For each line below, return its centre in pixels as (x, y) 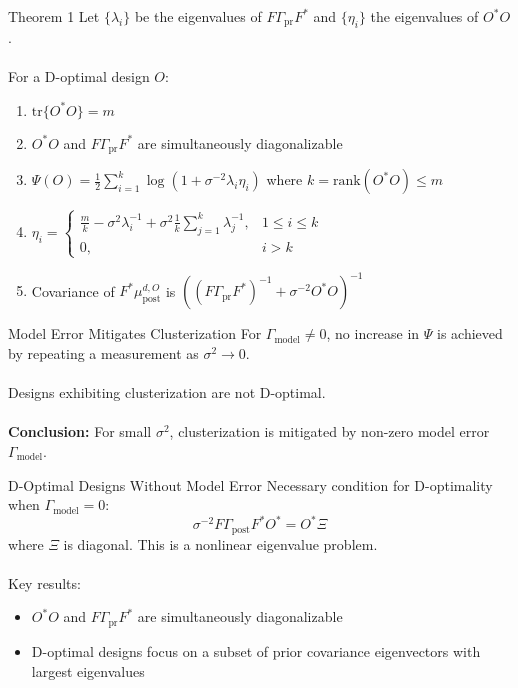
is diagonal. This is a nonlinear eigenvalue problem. (220, 543)
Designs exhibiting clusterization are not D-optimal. (167, 392)
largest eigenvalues (88, 670)
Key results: (44, 582)
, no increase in (373, 333)
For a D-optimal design (79, 75)
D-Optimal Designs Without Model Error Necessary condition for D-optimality (250, 484)
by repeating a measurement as (103, 353)
